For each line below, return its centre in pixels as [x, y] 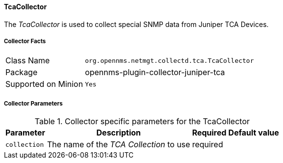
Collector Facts [25, 41]
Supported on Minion [44, 84]
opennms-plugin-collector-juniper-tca [155, 72]
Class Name [28, 61]
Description [118, 133]
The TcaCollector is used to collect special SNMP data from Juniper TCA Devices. [136, 24]
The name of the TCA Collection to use [118, 145]
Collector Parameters [33, 103]
